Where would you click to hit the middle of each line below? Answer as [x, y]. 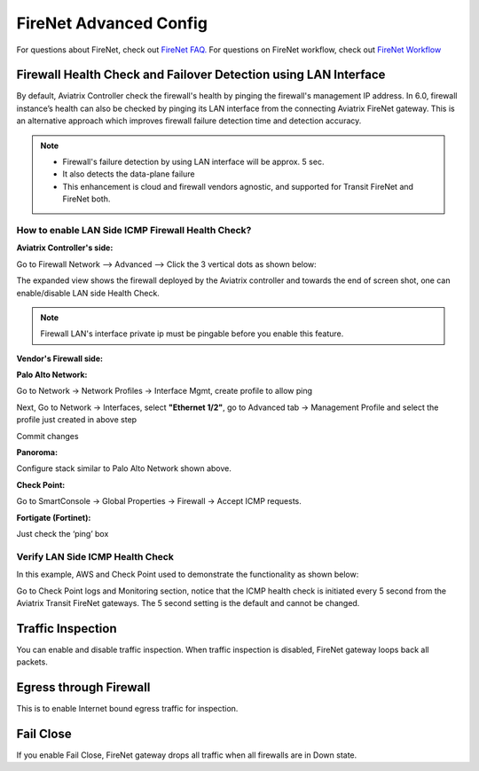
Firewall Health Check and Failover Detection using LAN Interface [201, 75]
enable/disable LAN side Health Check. [88, 293]
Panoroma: [37, 452]
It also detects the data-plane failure [129, 174]
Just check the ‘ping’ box [63, 533]
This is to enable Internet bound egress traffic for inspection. [127, 709]
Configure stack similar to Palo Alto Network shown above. [124, 468]
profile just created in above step [77, 420]
